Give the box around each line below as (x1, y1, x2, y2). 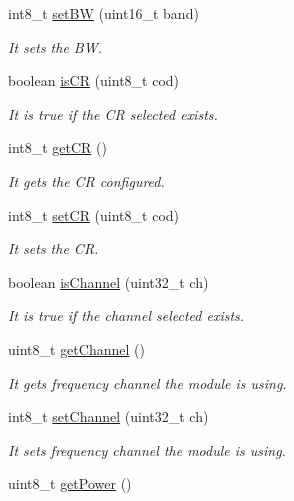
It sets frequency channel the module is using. (8, 439, 286, 460)
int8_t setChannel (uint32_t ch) (8, 406, 209, 427)
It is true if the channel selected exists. (8, 305, 245, 326)
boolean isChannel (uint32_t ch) (8, 271, 209, 292)
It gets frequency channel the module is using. (8, 372, 287, 393)
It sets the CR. (8, 238, 99, 259)
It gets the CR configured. (8, 170, 165, 191)
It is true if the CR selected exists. (8, 103, 218, 124)
